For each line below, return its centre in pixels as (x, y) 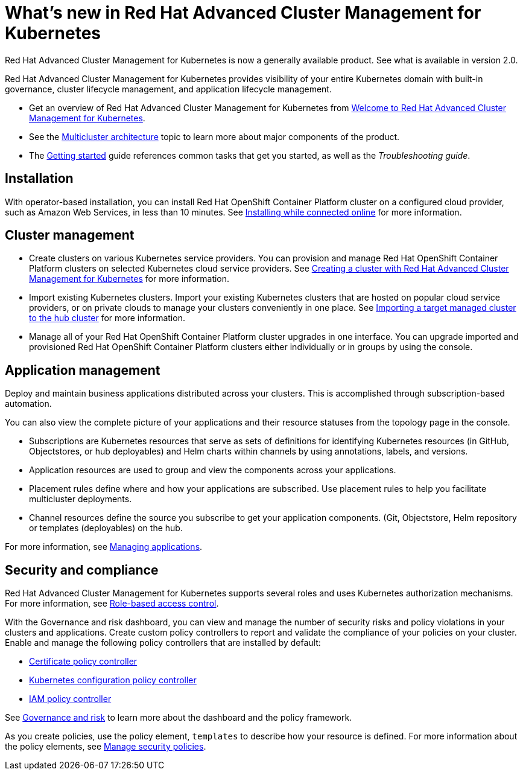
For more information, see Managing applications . (104, 547)
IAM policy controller (70, 699)
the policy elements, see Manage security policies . (106, 747)
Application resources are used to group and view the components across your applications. (213, 470)
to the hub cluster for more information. (107, 318)
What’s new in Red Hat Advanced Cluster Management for (243, 13)
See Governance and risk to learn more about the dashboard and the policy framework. (179, 718)
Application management (83, 370)
